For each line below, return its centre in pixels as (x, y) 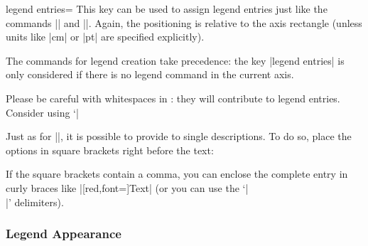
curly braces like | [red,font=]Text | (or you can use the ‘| (127, 187)
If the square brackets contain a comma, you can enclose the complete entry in (177, 174)
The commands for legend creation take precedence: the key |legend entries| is (175, 60)
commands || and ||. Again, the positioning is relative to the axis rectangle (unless (184, 22)
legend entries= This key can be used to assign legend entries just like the (167, 9)
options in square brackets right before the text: (110, 150)
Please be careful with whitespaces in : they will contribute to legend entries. (173, 98)
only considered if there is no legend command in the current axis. (150, 74)
